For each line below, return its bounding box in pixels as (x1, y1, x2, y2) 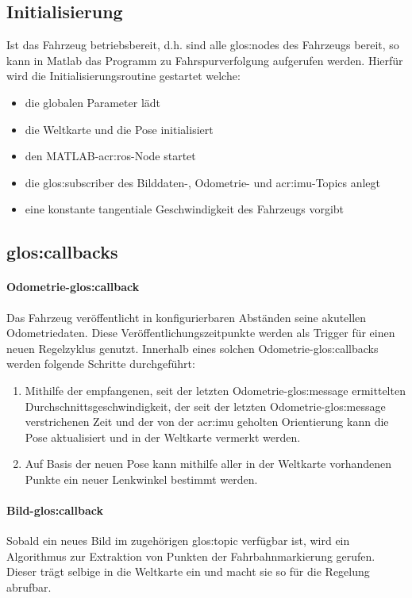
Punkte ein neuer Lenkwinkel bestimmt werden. (25, 470, 258, 487)
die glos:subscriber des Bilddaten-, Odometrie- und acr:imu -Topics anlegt (25, 174, 381, 190)
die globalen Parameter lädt (25, 94, 161, 110)
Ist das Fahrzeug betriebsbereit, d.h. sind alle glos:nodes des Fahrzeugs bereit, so (6, 36, 399, 53)
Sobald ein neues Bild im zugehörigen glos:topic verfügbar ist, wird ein (6, 532, 350, 549)
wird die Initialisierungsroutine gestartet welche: (6, 67, 241, 84)
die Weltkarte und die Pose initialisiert (25, 121, 214, 137)
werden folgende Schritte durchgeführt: (6, 355, 195, 372)
